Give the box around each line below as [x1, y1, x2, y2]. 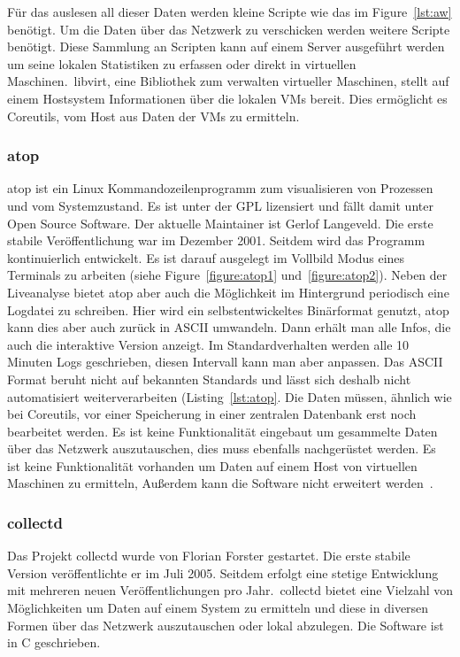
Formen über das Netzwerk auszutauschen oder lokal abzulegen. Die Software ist [7, 615, 444, 634]
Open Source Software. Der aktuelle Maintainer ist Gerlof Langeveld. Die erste [7, 213, 433, 232]
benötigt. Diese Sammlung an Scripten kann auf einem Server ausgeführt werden [7, 37, 445, 56]
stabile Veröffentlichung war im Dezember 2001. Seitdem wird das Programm [7, 231, 425, 250]
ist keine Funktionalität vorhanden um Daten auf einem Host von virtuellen [7, 456, 418, 475]
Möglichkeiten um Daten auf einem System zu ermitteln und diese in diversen [7, 599, 429, 617]
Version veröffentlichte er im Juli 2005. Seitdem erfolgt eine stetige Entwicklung [7, 563, 439, 582]
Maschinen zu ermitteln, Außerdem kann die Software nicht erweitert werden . [7, 474, 433, 492]
